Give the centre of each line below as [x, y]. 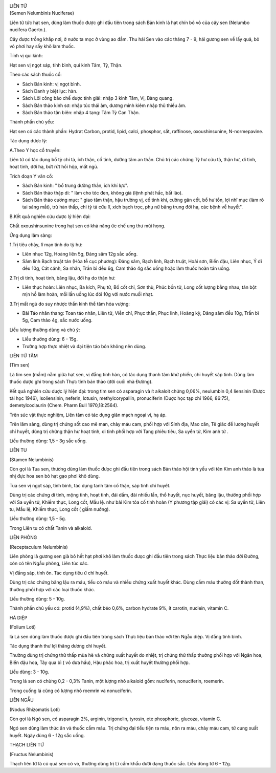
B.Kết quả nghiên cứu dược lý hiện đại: [50, 216]
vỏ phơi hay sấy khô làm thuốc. [42, 46]
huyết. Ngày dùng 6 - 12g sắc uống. [47, 735]
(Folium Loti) [22, 627]
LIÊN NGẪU [22, 700]
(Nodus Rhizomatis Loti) [35, 710]
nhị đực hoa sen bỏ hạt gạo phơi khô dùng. [55, 476]
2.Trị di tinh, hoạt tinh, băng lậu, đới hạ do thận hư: [63, 278]
